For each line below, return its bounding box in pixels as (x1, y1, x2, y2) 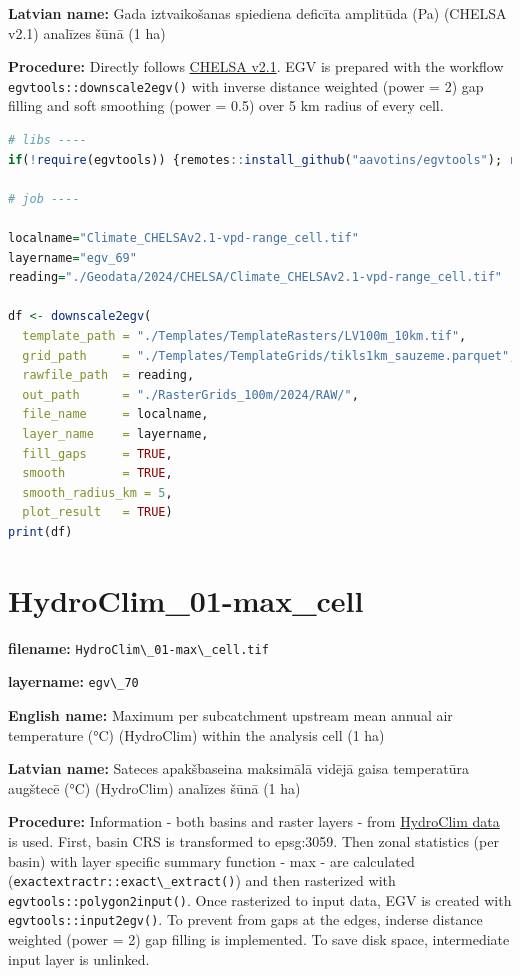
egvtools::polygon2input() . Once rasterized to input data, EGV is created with (8, 889, 512, 910)
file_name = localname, (22, 407, 209, 422)
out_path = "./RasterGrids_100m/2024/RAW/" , (22, 387, 359, 402)
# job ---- (8, 191, 80, 206)
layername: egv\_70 (8, 671, 139, 692)
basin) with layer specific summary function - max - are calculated (8, 850, 415, 871)
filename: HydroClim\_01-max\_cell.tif (8, 637, 269, 658)
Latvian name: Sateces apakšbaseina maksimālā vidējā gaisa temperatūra (8, 758, 470, 779)
